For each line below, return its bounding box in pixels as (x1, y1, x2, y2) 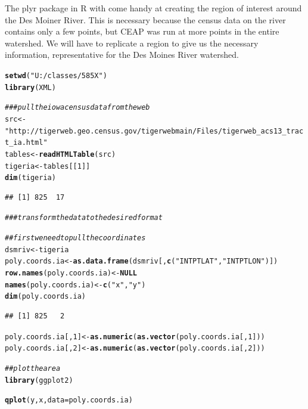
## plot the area (5, 364, 61, 373)
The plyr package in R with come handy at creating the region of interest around (5, 2, 302, 14)
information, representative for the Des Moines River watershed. (5, 48, 239, 61)
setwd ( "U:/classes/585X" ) (5, 71, 107, 80)
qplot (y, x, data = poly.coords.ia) (5, 396, 133, 405)
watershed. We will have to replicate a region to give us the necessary (5, 36, 259, 49)
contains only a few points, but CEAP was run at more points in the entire (5, 25, 279, 38)
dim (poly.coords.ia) (5, 292, 86, 301)
